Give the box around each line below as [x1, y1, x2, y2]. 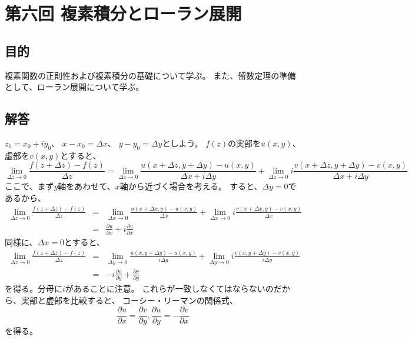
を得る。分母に [5, 282, 62, 295]
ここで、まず [5, 180, 54, 192]
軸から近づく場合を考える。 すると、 [119, 180, 263, 192]
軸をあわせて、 [58, 180, 115, 192]
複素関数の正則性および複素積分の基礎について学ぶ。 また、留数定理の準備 [5, 69, 296, 81]
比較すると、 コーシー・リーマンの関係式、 [70, 294, 238, 306]
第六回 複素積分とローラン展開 [5, 1, 242, 25]
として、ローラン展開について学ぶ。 [5, 81, 144, 93]
